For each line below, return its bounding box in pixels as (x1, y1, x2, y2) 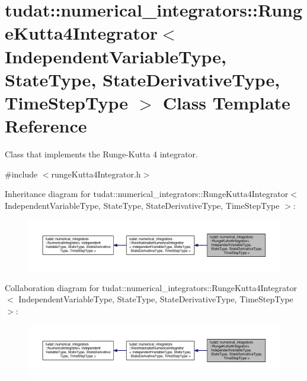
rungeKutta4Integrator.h (51, 167, 141, 180)
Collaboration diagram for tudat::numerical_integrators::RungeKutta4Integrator (5, 281, 298, 293)
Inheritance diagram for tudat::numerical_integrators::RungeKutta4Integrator (5, 188, 289, 200)
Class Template (162, 90, 290, 114)
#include (5, 167, 38, 180)
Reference (5, 114, 87, 138)
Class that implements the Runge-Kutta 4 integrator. (5, 148, 198, 160)
